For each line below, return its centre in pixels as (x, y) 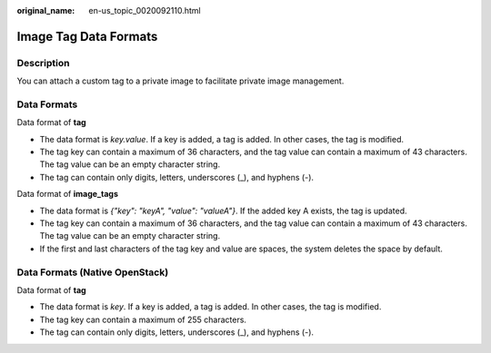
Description (43, 63)
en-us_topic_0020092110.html (145, 10)
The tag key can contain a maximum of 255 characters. (143, 319)
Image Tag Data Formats (87, 36)
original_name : (46, 10)
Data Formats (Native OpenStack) (93, 272)
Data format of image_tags (67, 194)
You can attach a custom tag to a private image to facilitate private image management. (180, 81)
